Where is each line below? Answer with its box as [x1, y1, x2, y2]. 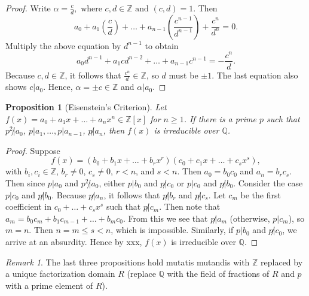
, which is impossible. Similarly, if [111, 223, 234, 236]
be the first [240, 188, 281, 201]
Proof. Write [5, 2, 51, 14]
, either [99, 176, 126, 189]
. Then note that [159, 200, 221, 213]
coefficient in [5, 200, 51, 213]
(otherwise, [230, 212, 270, 224]
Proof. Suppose [5, 144, 60, 156]
